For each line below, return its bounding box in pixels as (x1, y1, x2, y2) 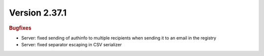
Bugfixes (9, 24, 32, 31)
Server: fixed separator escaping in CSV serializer (21, 42, 122, 48)
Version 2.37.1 (9, 7, 67, 18)
